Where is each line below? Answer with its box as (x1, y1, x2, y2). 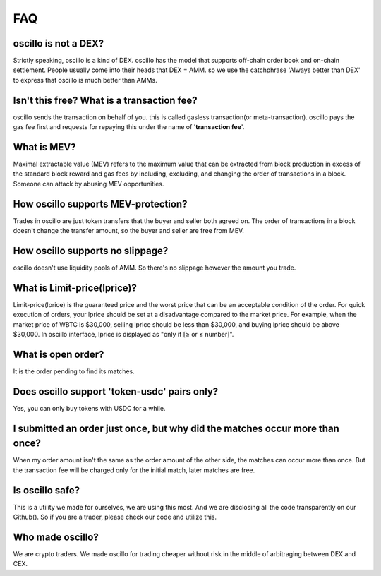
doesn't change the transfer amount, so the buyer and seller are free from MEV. (13, 227, 245, 235)
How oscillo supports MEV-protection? (13, 198, 188, 210)
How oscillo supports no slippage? (13, 244, 169, 257)
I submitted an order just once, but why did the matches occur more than (13, 422, 340, 434)
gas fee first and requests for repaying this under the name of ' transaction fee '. (13, 123, 245, 131)
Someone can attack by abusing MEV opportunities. (13, 179, 164, 188)
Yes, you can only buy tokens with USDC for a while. (13, 404, 166, 412)
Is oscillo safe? (13, 484, 80, 496)
